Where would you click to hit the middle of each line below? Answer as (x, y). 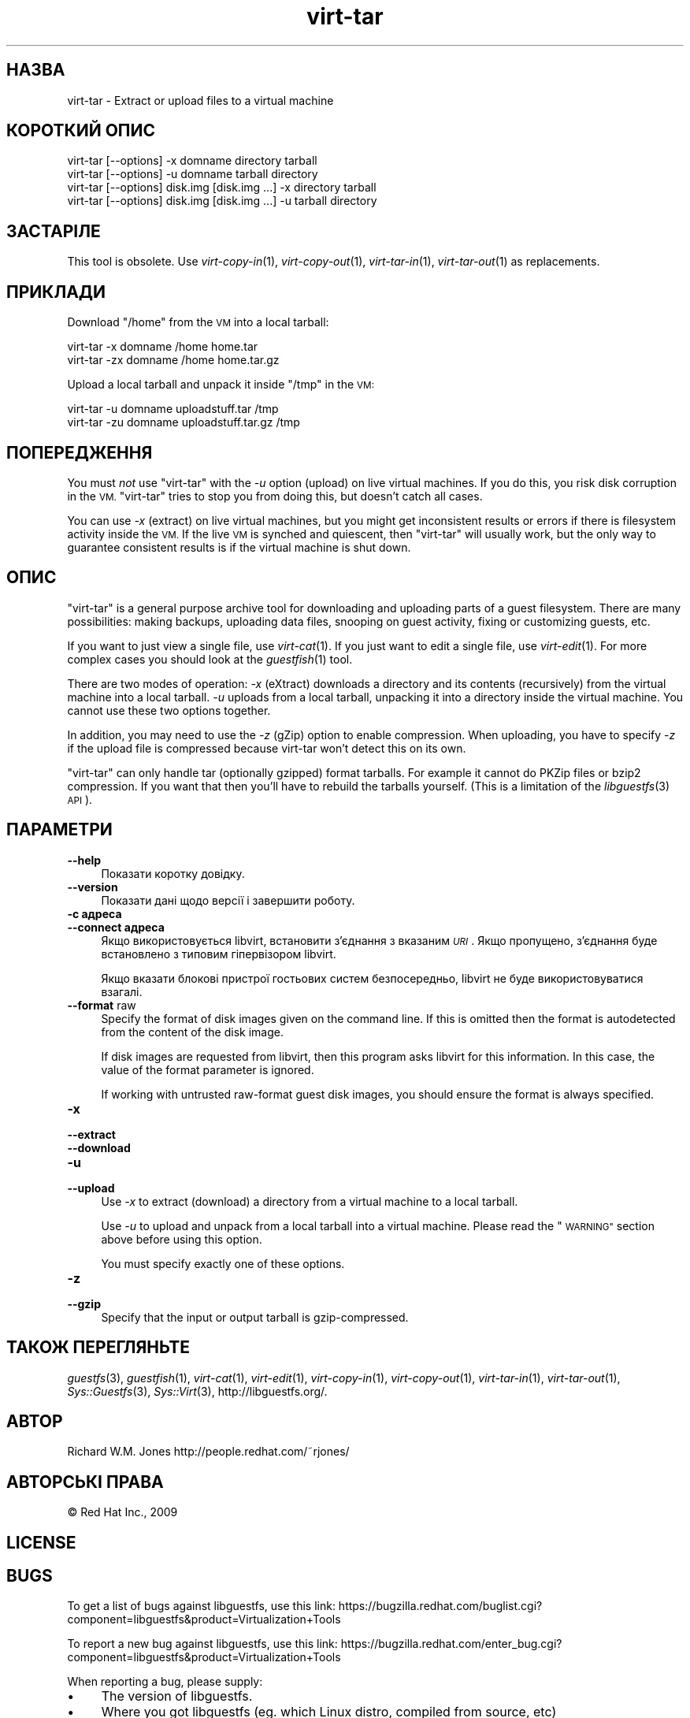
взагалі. (122, 991)
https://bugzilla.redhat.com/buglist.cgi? (440, 1606)
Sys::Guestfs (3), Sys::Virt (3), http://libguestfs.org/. (197, 1391)
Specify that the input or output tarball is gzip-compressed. (255, 1317)
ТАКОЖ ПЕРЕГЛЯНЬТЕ (98, 1348)
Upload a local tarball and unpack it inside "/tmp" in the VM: (221, 385)
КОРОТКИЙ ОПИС (81, 131)
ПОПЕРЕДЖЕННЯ (80, 452)
